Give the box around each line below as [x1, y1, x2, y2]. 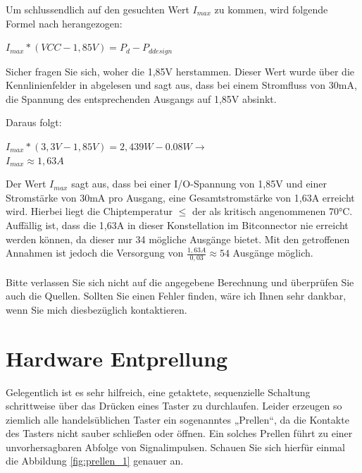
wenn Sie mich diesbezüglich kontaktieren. [6, 302, 187, 317]
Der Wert [6, 176, 46, 191]
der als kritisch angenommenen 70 [192, 204, 339, 219]
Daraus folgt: [6, 115, 62, 130]
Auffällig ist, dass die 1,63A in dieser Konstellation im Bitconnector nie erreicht [6, 217, 349, 232]
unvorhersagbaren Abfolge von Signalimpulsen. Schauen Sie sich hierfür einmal [6, 439, 345, 454]
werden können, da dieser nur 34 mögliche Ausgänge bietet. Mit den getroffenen [6, 231, 350, 246]
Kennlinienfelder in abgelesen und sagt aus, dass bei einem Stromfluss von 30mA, [6, 78, 357, 92]
